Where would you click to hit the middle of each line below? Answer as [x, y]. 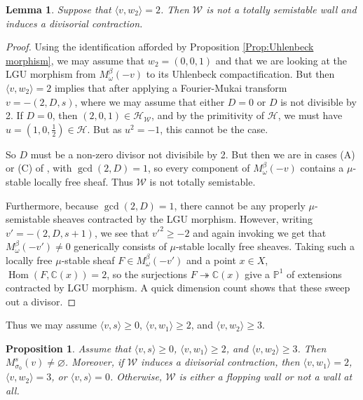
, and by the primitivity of [208, 115]
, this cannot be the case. [214, 129]
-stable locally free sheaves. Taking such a [265, 246]
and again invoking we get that [260, 232]
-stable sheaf [88, 260]
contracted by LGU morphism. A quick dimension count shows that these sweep [178, 288]
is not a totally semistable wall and [281, 9]
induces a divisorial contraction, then [220, 362]
